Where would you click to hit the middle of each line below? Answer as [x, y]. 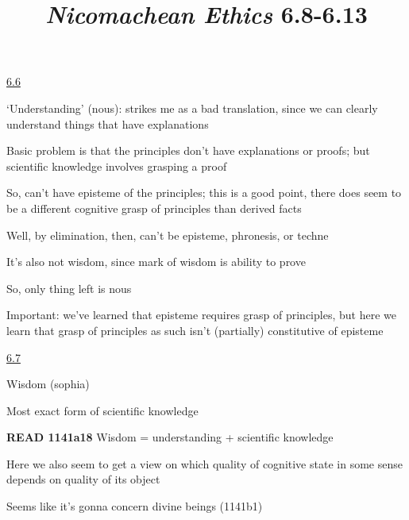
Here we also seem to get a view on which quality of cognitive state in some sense [204, 463]
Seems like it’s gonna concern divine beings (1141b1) [135, 506]
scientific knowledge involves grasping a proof [117, 166]
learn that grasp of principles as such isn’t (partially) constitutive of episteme [195, 330]
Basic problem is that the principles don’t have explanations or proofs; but [188, 150]
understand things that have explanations [108, 123]
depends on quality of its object [83, 479]
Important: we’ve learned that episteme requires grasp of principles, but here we [201, 315]
